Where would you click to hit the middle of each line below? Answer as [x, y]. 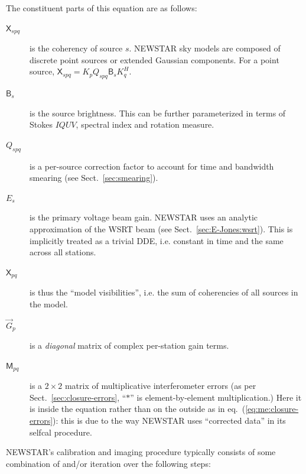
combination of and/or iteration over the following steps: [108, 463]
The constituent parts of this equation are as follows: [102, 8]
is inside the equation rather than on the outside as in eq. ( [138, 409]
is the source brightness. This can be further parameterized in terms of [158, 113]
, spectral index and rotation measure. [145, 124]
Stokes [41, 124]
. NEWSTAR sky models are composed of [205, 48]
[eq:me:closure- [272, 409]
